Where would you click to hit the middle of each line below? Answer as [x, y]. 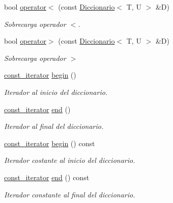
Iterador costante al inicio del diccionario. [70, 160]
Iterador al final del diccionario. [54, 126]
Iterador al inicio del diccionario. [56, 92]
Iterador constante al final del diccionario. [70, 194]
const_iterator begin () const [50, 143]
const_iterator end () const [47, 177]
